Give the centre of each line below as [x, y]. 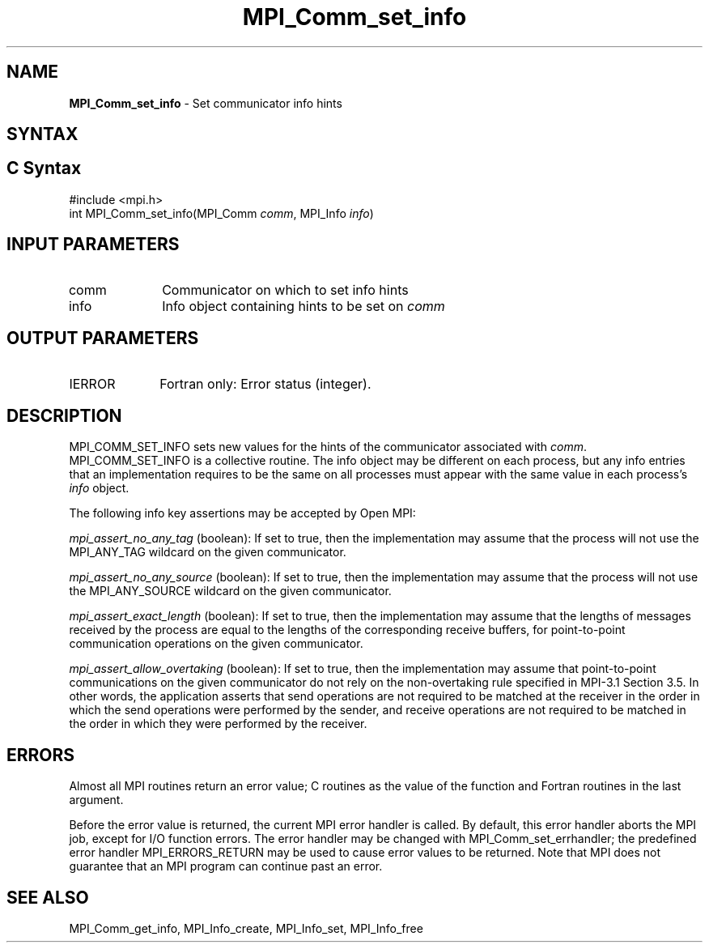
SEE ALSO [48, 897]
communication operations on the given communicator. [216, 644]
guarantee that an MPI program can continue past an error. [226, 866]
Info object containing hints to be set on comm [304, 306]
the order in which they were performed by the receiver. [218, 724]
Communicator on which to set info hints [285, 289]
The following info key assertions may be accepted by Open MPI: [242, 513]
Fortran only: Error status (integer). [265, 383]
